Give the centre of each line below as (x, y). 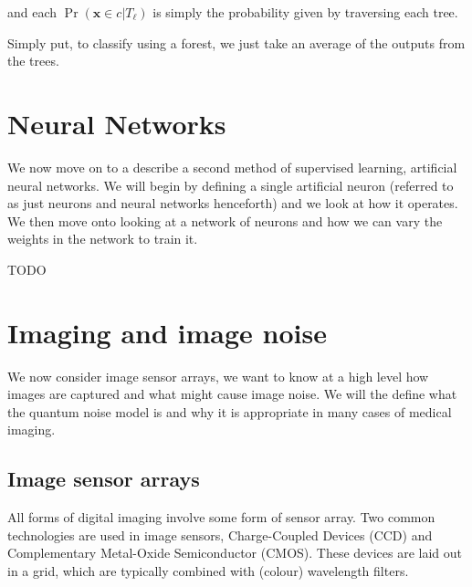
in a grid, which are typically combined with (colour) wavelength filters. (208, 570)
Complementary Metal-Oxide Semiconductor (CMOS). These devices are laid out (235, 553)
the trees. (33, 61)
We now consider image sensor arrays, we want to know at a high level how (218, 376)
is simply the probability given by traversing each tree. (305, 12)
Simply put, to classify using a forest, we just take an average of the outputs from (236, 42)
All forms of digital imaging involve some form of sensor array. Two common (221, 517)
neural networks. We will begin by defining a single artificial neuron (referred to (231, 185)
